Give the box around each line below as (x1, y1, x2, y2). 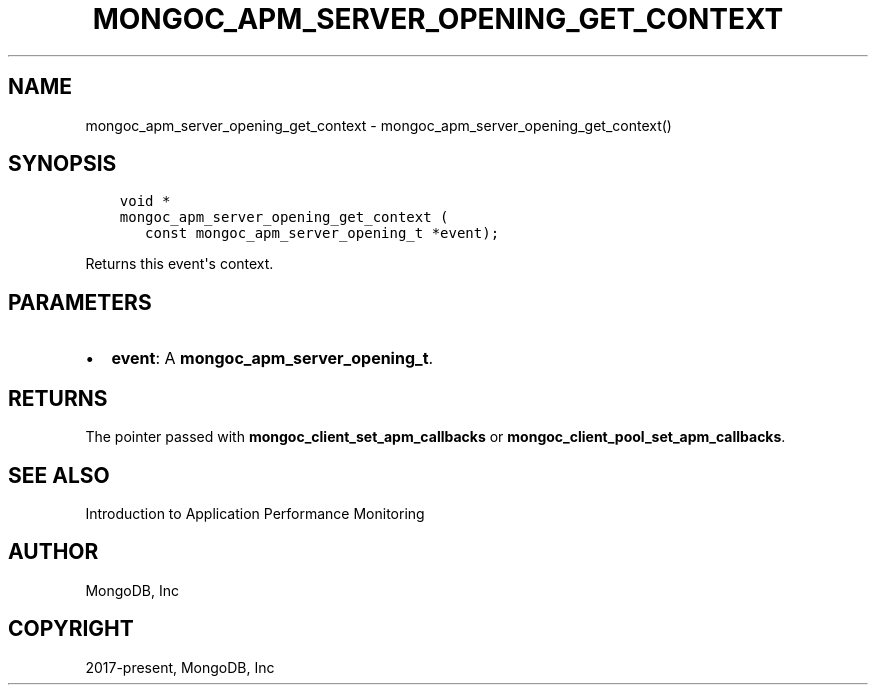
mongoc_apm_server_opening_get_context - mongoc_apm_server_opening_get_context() (85, 116, 672, 134)
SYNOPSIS (8, 151, 117, 177)
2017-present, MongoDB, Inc (85, 658, 275, 676)
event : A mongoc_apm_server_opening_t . (111, 348, 434, 369)
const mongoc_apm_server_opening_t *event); (145, 225, 500, 242)
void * (119, 193, 171, 210)
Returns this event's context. (85, 255, 274, 273)
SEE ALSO (8, 462, 110, 488)
